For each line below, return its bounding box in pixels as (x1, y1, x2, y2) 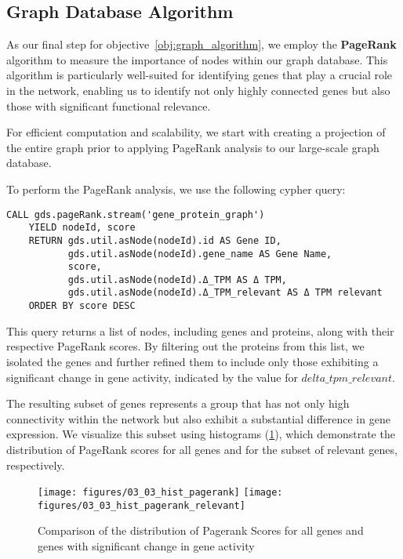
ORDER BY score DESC (28, 300, 136, 312)
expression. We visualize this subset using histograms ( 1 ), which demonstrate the (6, 426, 395, 442)
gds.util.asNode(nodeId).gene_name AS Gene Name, (67, 248, 332, 260)
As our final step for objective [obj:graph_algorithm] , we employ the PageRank (6, 36, 397, 53)
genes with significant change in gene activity (38, 538, 255, 554)
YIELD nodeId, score (28, 222, 136, 234)
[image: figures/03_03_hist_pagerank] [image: (38, 487, 283, 499)
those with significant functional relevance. (6, 97, 211, 114)
